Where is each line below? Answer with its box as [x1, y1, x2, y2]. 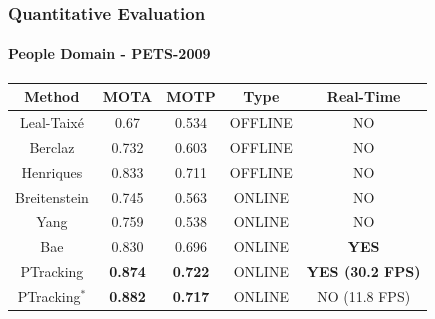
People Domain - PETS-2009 [8, 43, 211, 64]
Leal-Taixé [19, 111, 84, 132]
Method [24, 86, 80, 107]
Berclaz [29, 136, 75, 157]
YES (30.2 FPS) [306, 261, 421, 282]
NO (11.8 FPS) [317, 285, 411, 306]
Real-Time [326, 86, 401, 107]
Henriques [21, 161, 83, 182]
